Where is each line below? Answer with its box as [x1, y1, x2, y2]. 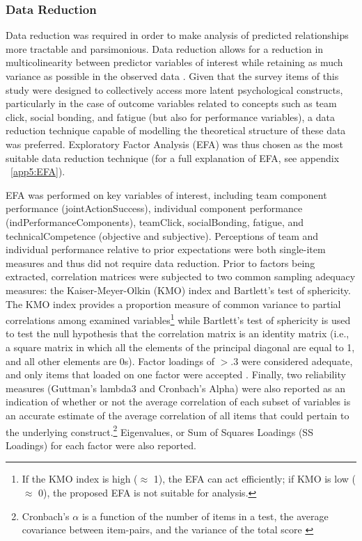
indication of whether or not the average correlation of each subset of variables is [6, 394, 351, 409]
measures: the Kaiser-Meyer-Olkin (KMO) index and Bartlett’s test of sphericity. [6, 282, 351, 297]
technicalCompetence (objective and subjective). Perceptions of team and [6, 228, 319, 243]
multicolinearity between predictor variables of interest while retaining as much [6, 55, 343, 70]
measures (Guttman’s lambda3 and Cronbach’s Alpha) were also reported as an [6, 380, 346, 395]
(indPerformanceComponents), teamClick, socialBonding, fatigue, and [6, 214, 304, 229]
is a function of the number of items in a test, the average [81, 508, 329, 523]
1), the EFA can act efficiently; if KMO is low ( [153, 471, 356, 486]
